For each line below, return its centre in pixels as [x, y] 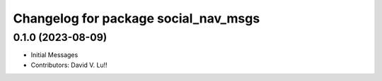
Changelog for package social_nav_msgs [137, 18]
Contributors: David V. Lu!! [69, 65]
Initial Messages [54, 55]
